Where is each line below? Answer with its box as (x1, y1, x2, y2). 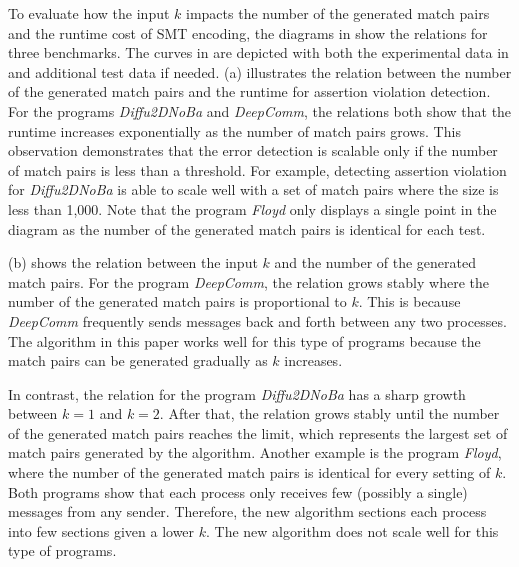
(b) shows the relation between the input (8, 252, 258, 273)
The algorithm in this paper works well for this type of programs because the (8, 330, 481, 351)
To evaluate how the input (8, 3, 170, 23)
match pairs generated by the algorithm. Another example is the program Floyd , (8, 442, 502, 463)
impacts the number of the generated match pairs (186, 3, 490, 23)
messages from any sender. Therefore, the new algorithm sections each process (8, 501, 487, 522)
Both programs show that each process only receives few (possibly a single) (8, 481, 468, 502)
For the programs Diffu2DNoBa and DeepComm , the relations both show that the (8, 100, 512, 121)
